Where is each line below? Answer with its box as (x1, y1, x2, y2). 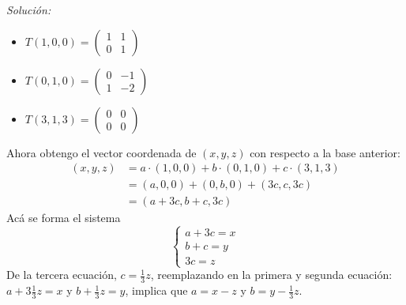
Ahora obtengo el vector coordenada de (6, 144, 197, 160)
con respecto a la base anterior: (250, 144, 400, 160)
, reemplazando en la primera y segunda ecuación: (150, 266, 393, 283)
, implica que (125, 282, 188, 299)
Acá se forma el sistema (6, 209, 121, 226)
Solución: (6, 2, 51, 17)
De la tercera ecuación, (6, 266, 117, 283)
